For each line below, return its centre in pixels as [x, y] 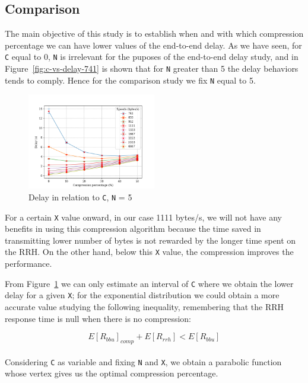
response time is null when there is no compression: [98, 318]
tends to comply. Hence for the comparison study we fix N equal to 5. [130, 80]
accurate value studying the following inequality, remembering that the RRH [144, 307]
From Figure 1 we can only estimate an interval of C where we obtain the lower [149, 283]
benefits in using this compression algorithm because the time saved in [133, 229]
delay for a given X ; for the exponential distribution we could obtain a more [142, 295]
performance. [28, 264]
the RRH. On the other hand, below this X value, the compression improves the [149, 252]
